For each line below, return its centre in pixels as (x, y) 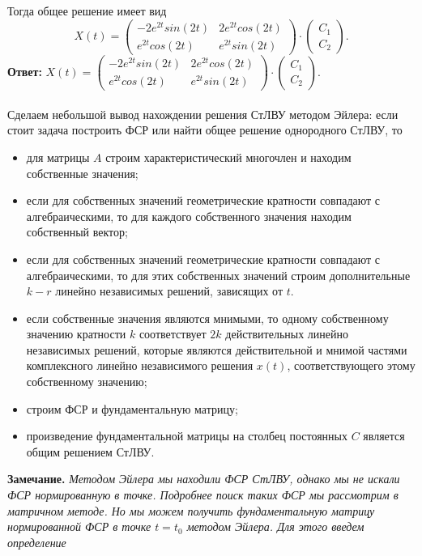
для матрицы (58, 157)
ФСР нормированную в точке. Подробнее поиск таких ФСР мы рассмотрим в (203, 495)
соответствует (173, 334)
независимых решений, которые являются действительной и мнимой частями (217, 349)
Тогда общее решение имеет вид (87, 11)
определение (37, 542)
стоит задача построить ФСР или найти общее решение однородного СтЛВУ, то (205, 130)
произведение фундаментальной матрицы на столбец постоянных (187, 436)
